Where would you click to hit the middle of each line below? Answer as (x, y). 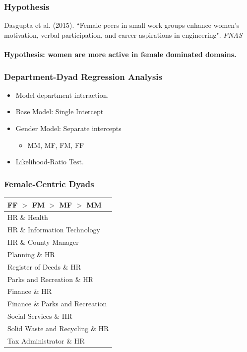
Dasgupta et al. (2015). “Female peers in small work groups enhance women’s (122, 25)
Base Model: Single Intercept (60, 111)
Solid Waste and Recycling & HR (58, 328)
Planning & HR (31, 254)
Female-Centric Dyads (49, 183)
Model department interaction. (62, 95)
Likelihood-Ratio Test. (50, 162)
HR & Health (28, 217)
